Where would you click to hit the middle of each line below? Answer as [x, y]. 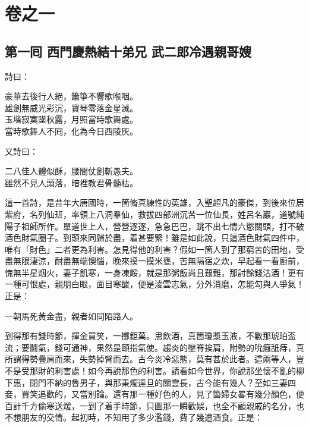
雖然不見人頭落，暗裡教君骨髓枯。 [71, 182]
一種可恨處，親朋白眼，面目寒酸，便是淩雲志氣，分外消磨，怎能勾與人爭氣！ [154, 284]
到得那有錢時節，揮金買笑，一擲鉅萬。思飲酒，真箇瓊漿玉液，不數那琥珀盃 [150, 336]
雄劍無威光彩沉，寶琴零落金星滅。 [71, 107]
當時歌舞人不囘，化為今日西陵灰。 [71, 131]
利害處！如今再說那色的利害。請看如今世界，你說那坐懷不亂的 [175, 371]
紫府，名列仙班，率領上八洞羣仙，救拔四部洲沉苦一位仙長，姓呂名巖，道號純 [154, 214]
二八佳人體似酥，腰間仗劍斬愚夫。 [71, 171]
